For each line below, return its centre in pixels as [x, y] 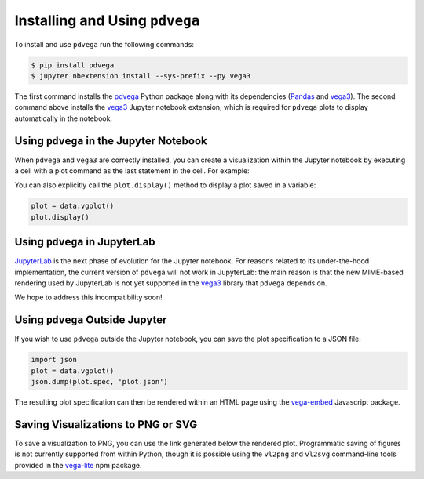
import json [54, 360]
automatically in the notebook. [64, 118]
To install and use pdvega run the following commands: [104, 44]
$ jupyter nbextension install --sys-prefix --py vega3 [141, 76]
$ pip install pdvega [73, 65]
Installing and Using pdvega [107, 20]
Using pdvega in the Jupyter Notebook [111, 141]
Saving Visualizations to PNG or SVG [106, 425]
